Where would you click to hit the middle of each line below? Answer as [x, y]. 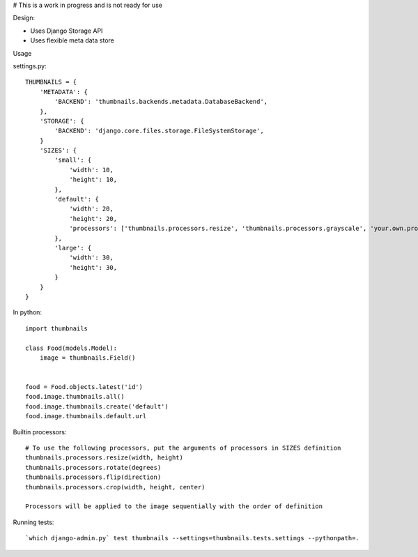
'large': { [73, 248]
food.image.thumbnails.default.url [86, 416]
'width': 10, [92, 170]
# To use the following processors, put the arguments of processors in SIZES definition [183, 448]
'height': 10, [93, 180]
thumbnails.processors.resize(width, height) [104, 458]
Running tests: [33, 522]
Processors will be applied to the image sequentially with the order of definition [174, 506]
